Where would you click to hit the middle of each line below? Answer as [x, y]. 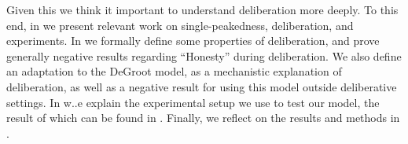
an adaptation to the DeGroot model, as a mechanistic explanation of [174, 71]
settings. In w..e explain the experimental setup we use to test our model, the [193, 102]
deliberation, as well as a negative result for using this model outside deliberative [202, 86]
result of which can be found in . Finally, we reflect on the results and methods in [203, 118]
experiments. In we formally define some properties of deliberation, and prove [193, 41]
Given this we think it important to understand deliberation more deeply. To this [202, 9]
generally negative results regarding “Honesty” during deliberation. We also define [204, 55]
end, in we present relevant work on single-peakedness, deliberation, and [180, 25]
